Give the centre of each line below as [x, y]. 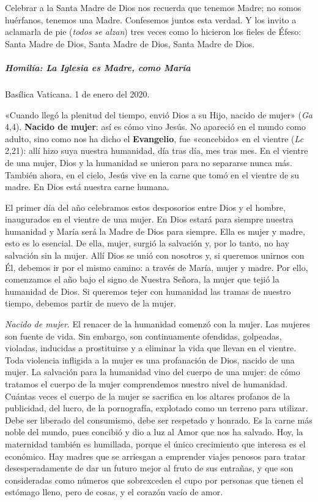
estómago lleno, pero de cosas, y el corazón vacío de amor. [114, 492]
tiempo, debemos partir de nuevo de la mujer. [91, 303]
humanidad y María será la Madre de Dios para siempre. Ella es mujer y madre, [155, 231]
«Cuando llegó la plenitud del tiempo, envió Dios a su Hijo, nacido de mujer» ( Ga [159, 114]
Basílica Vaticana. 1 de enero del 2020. [77, 93]
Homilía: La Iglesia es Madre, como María [98, 67]
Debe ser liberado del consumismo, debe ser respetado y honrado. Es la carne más [159, 420]
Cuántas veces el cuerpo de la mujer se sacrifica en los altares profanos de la [148, 396]
